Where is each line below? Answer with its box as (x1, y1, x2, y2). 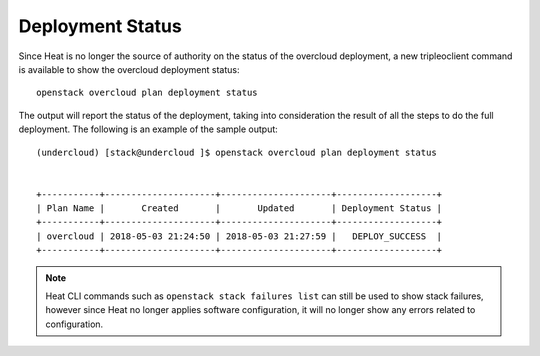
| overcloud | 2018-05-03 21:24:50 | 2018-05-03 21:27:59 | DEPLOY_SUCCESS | (36, 230, 443, 242)
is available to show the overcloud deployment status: (18, 63, 240, 75)
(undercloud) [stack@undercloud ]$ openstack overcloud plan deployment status (36, 146, 437, 158)
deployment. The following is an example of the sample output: (18, 123, 279, 135)
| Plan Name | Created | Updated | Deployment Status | (36, 203, 443, 214)
